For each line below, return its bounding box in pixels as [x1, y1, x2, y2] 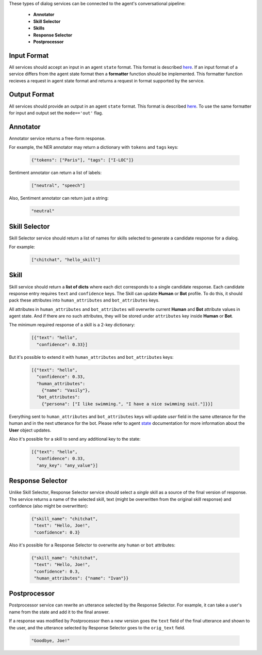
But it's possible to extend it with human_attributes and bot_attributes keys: [9, 354, 174, 360]
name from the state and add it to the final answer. [9, 609, 110, 615]
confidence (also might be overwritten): [9, 503, 88, 509]
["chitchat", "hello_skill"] [31, 257, 101, 263]
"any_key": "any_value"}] [36, 463, 98, 468]
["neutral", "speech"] [31, 183, 85, 189]
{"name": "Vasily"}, [41, 388, 91, 393]
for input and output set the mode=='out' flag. [9, 110, 103, 116]
